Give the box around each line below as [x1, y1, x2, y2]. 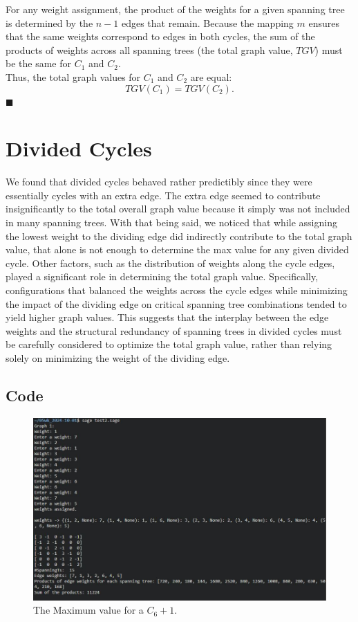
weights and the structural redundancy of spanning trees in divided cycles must [6, 323, 342, 338]
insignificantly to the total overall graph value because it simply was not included [6, 201, 350, 216]
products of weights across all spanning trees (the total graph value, [6, 42, 293, 57]
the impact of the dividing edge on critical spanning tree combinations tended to [6, 296, 347, 311]
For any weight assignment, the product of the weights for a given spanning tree [6, 2, 345, 16]
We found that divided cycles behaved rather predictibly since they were [6, 174, 312, 189]
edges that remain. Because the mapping [121, 15, 294, 30]
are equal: [190, 69, 232, 84]
